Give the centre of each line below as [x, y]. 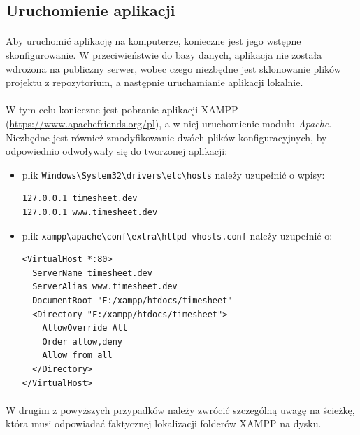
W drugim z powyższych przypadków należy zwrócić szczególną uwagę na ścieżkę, [180, 409]
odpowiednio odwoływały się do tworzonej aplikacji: [117, 151]
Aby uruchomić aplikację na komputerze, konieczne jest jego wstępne [153, 41]
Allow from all [77, 355]
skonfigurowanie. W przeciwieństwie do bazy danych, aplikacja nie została [164, 54]
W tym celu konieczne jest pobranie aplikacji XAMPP [122, 110]
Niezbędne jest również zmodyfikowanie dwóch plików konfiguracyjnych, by [166, 137]
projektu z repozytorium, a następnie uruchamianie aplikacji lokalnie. [154, 82]
